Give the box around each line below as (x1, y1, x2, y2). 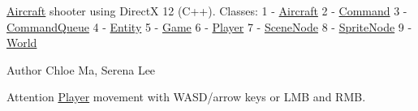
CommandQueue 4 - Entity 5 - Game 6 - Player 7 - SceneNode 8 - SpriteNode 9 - (6, 18, 412, 35)
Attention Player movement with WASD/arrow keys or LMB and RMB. (6, 88, 366, 105)
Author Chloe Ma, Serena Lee (6, 61, 156, 78)
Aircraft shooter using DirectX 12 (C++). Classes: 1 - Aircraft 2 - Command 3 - (6, 2, 407, 19)
